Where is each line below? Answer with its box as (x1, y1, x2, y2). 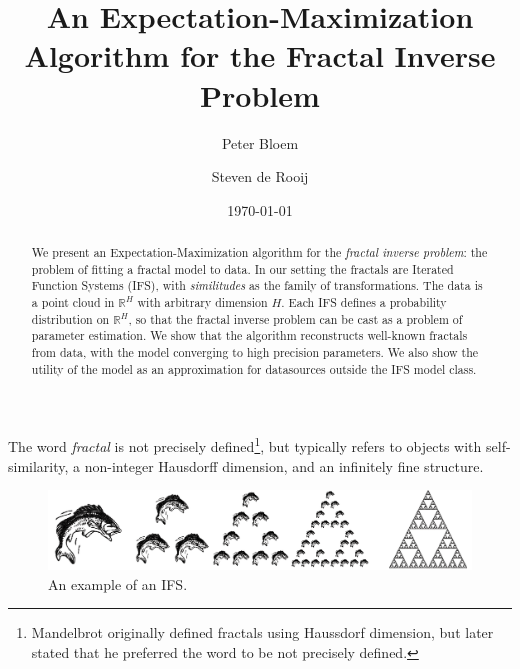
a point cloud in (31, 294, 115, 311)
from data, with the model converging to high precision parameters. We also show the (31, 344, 479, 361)
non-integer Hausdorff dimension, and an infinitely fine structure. (84, 455, 484, 476)
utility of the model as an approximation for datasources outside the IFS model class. (31, 360, 477, 377)
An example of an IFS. (48, 573, 188, 594)
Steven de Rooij (211, 166, 309, 187)
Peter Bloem (221, 132, 299, 153)
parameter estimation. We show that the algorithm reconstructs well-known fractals (31, 327, 468, 344)
